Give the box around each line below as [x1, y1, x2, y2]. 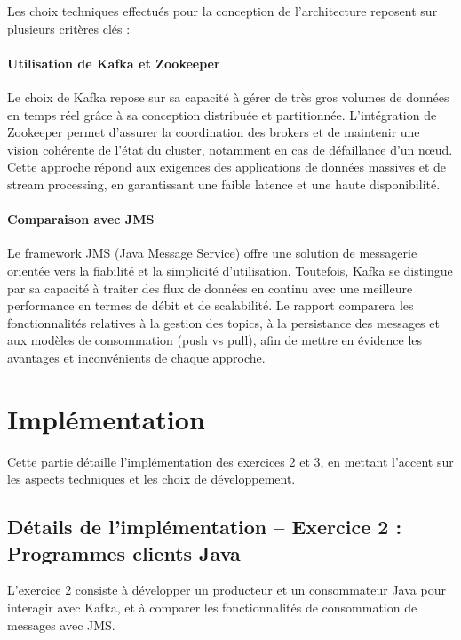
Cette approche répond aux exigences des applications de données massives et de [7, 157, 447, 176]
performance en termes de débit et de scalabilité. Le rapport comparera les [7, 296, 414, 315]
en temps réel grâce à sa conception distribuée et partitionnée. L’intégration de [7, 105, 437, 124]
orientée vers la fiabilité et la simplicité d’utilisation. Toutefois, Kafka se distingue [7, 260, 453, 279]
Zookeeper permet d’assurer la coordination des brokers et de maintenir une [7, 123, 420, 141]
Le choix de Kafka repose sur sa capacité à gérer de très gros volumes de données [7, 87, 449, 106]
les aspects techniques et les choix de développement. [7, 469, 296, 488]
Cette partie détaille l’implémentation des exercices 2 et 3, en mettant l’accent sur [7, 452, 454, 470]
